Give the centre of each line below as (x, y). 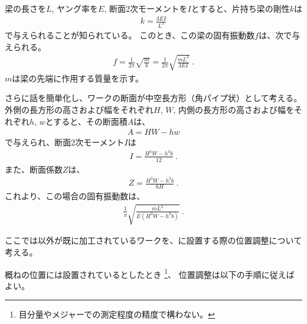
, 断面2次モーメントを (146, 8)
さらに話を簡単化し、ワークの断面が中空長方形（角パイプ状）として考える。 (153, 98)
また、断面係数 (34, 169)
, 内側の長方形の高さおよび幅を (233, 109)
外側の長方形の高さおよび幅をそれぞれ (79, 109)
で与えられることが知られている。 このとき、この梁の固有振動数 (130, 35)
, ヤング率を (75, 8)
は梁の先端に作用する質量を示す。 (78, 78)
